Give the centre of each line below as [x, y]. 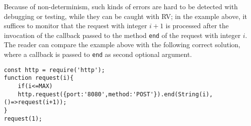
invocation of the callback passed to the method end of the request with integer [122, 35]
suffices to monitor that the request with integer [76, 26]
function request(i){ [39, 78]
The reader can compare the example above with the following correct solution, [122, 45]
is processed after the [197, 26]
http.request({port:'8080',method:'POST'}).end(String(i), [115, 94]
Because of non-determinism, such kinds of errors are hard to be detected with [121, 6]
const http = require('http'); [54, 70]
